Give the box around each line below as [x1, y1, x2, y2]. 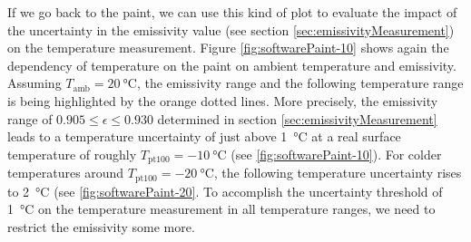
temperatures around [7, 163, 124, 182]
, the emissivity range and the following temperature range [136, 73, 464, 92]
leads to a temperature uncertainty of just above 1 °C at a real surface [7, 127, 401, 146]
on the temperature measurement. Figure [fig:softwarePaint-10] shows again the [7, 38, 449, 57]
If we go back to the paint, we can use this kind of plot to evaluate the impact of [7, 3, 457, 21]
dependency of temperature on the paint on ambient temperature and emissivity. [7, 55, 456, 74]
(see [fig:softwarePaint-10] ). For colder [231, 144, 442, 163]
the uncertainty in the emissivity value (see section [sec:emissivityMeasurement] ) [7, 20, 455, 39]
